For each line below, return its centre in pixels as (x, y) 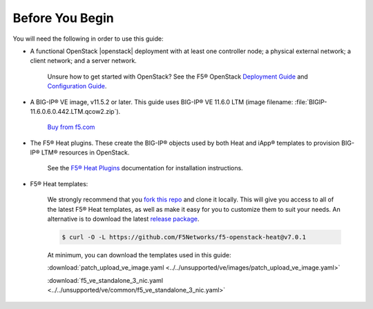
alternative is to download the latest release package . (123, 219)
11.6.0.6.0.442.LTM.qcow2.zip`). (75, 111)
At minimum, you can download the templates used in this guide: (139, 255)
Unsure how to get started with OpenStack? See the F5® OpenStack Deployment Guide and (178, 77)
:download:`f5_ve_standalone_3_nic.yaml (105, 280)
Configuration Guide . (77, 86)
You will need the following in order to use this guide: (88, 39)
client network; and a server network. (84, 61)
